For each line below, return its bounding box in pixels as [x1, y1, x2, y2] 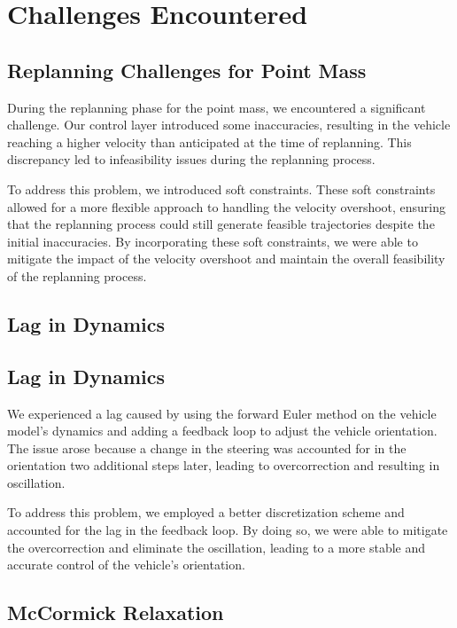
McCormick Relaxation [7, 599, 224, 626]
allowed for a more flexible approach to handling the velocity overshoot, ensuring [7, 197, 446, 216]
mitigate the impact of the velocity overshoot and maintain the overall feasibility [7, 249, 445, 268]
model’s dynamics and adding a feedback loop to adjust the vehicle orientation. [7, 421, 438, 440]
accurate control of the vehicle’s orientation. [7, 555, 245, 574]
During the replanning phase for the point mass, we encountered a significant [7, 98, 426, 116]
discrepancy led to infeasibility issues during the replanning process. [7, 150, 376, 169]
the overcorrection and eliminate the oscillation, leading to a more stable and [7, 538, 426, 556]
